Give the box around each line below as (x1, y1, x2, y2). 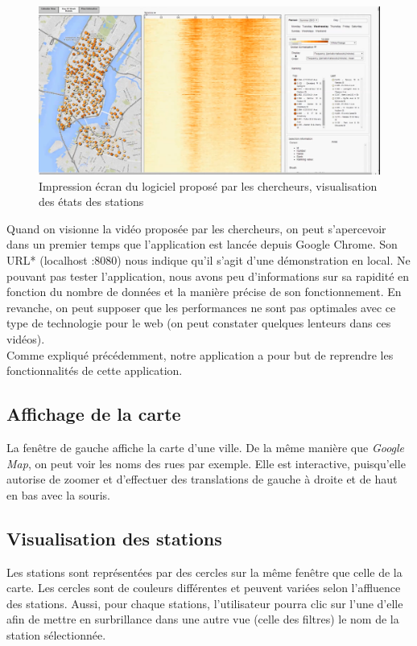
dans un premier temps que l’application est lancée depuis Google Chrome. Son (6, 236, 398, 253)
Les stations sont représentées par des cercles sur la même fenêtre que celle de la (6, 563, 403, 580)
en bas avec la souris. (6, 486, 110, 503)
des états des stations (39, 193, 144, 210)
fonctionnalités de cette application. (6, 362, 183, 379)
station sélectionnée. (6, 626, 106, 643)
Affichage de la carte (6, 401, 181, 426)
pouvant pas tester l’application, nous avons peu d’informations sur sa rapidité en (6, 267, 410, 284)
